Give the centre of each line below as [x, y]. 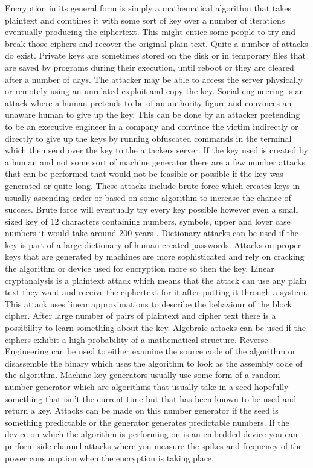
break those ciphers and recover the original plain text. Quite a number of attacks [156, 43]
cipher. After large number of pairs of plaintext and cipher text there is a [140, 316]
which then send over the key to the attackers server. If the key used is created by [156, 150]
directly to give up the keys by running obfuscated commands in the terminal [148, 138]
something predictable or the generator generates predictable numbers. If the [147, 422]
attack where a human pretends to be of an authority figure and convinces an [148, 102]
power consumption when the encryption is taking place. [109, 457]
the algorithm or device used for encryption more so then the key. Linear [140, 268]
